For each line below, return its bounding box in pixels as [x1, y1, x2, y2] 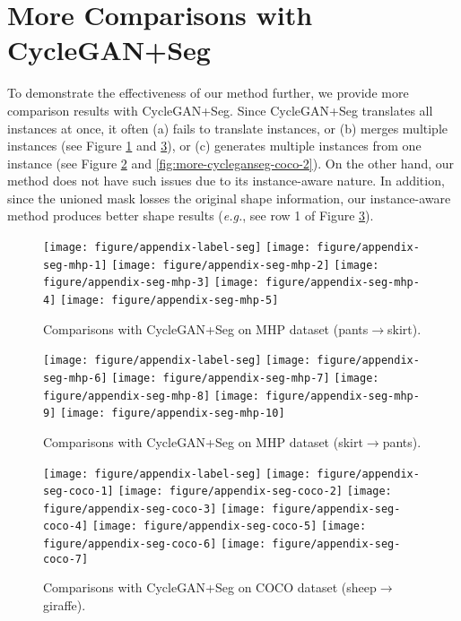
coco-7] [43, 552, 89, 565]
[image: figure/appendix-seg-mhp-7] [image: [111, 371, 379, 384]
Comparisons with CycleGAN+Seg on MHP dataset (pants [43, 319, 369, 338]
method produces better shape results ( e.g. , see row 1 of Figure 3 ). [7, 206, 374, 225]
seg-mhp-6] [43, 371, 108, 384]
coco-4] [43, 520, 89, 533]
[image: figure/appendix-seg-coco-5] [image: [91, 520, 367, 533]
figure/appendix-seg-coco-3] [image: [43, 502, 266, 515]
